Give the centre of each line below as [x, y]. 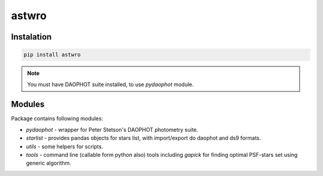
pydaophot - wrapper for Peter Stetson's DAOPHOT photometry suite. [112, 129]
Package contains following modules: [57, 119]
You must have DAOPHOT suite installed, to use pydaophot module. [110, 84]
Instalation [31, 37]
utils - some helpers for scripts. [65, 146]
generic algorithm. [49, 163]
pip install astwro [52, 55]
